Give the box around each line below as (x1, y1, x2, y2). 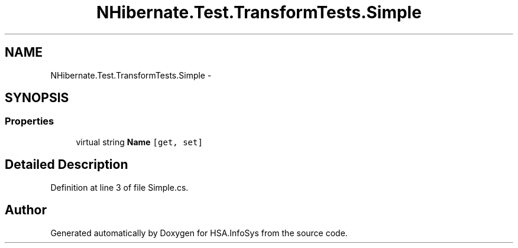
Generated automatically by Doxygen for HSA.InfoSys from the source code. (50, 227, 348, 238)
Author (5, 203, 47, 218)
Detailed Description (5, 157, 128, 172)
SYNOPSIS (5, 90, 69, 106)
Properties (5, 115, 54, 128)
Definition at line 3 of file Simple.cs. (50, 182, 189, 192)
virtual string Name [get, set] (76, 136, 203, 147)
